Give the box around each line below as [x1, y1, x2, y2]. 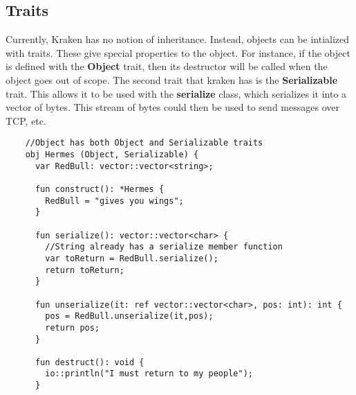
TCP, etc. [6, 113, 46, 128]
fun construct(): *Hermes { [35, 184, 165, 194]
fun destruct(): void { [35, 357, 144, 367]
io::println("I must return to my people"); [45, 369, 253, 379]
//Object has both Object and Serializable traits [25, 138, 263, 148]
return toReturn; [45, 265, 124, 275]
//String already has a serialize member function [45, 242, 283, 252]
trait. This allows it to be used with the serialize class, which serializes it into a [6, 86, 347, 100]
